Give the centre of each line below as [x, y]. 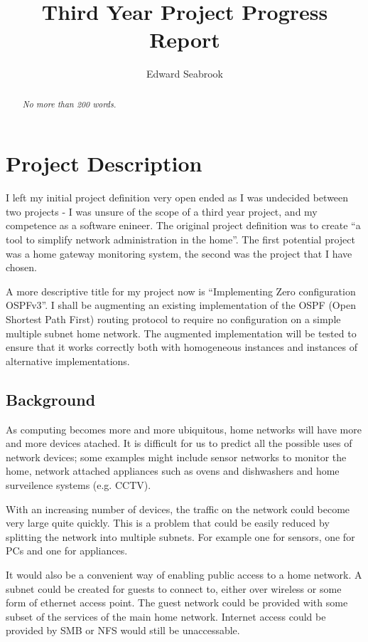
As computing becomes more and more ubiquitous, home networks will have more [184, 429]
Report [185, 40]
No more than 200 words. [69, 104]
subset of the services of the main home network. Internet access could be [166, 616]
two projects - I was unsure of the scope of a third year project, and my [162, 211]
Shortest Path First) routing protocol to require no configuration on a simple [173, 319]
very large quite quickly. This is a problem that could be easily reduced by [168, 523]
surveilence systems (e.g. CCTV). [79, 485]
